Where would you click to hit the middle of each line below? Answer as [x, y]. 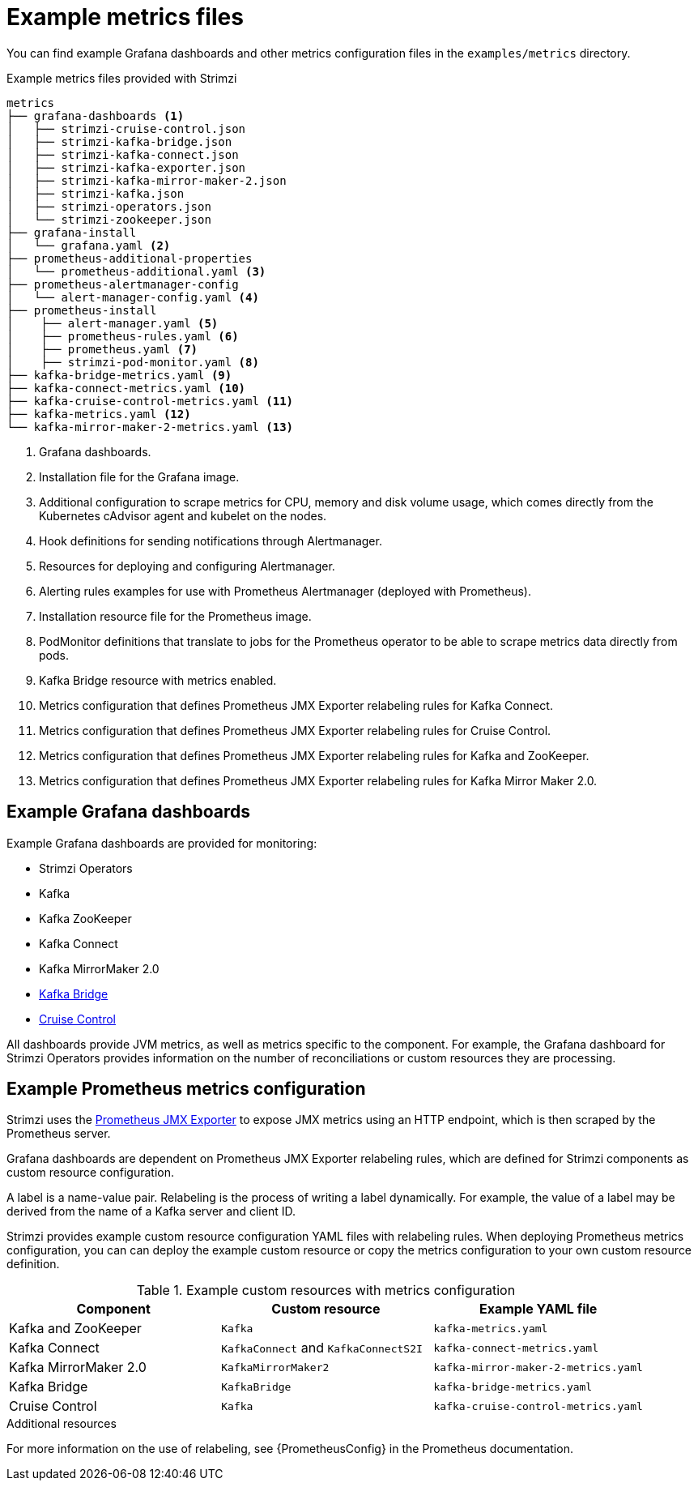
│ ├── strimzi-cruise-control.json [126, 128]
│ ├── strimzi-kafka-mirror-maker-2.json [147, 180]
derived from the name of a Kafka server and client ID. [151, 1211]
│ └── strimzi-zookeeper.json [109, 219]
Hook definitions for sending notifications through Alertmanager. [211, 541]
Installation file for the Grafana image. [139, 476]
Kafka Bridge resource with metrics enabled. [158, 680]
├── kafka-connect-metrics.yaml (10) [126, 388]
